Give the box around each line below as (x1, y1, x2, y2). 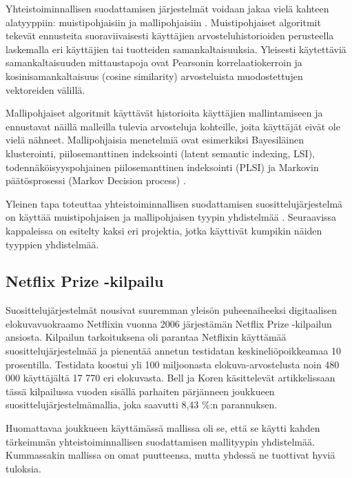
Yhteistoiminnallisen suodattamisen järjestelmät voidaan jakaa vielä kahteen (6, 1, 329, 15)
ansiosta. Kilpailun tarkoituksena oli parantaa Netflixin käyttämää (6, 330, 287, 344)
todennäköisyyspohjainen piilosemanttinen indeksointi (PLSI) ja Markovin (6, 159, 319, 174)
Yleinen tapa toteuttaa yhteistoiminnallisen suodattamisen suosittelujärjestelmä (6, 196, 343, 210)
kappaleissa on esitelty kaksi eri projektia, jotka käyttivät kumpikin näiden (6, 223, 322, 237)
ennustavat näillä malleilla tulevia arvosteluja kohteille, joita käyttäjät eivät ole (6, 119, 340, 133)
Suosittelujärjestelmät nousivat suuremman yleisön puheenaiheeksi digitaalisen (6, 303, 337, 317)
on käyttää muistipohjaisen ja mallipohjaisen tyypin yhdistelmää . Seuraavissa (6, 210, 337, 224)
